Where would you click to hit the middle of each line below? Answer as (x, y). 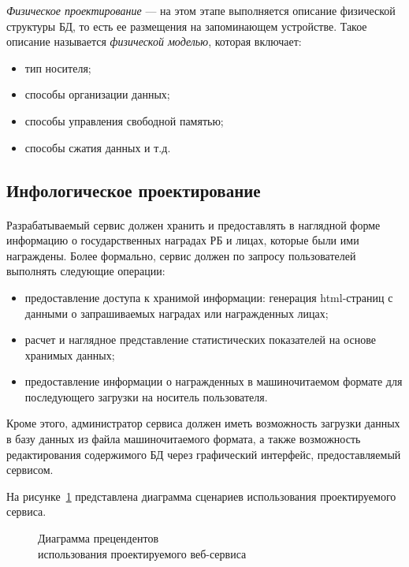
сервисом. (30, 470)
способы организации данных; (97, 94)
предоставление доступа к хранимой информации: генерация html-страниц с (209, 297)
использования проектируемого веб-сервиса (142, 553)
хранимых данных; (70, 354)
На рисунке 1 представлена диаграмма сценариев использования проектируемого (201, 496)
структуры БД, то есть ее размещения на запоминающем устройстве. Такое (187, 26)
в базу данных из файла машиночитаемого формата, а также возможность (184, 439)
